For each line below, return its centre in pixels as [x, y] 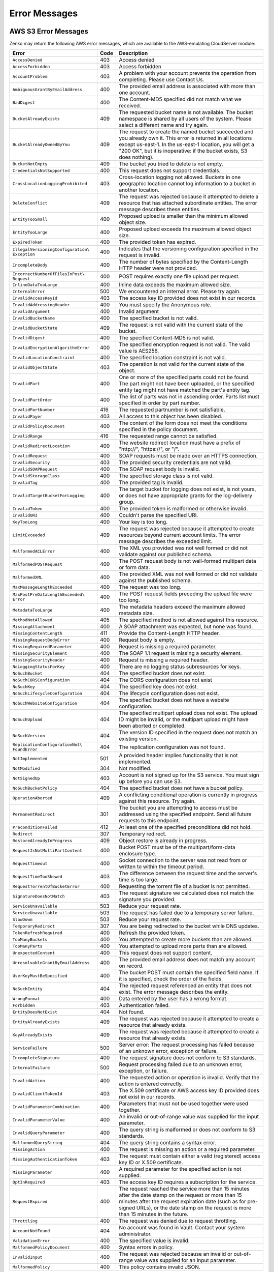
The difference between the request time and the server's [188, 874]
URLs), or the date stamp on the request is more [194, 1208]
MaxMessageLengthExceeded [42, 587]
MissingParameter [32, 1172]
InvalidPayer [27, 416]
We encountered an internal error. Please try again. [180, 292]
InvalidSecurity [31, 462]
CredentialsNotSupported [41, 170]
